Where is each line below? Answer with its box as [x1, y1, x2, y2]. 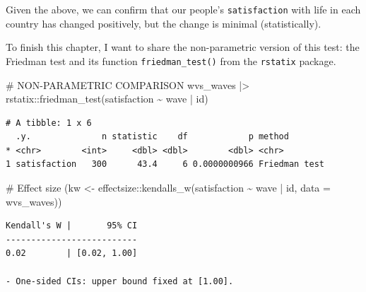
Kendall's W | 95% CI [6, 221, 138, 231]
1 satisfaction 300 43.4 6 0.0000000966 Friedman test [6, 159, 325, 170]
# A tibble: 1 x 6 [6, 117, 92, 128]
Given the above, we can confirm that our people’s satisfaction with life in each [6, 2, 361, 16]
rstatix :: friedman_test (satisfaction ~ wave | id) [6, 91, 208, 106]
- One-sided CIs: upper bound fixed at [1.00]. [6, 276, 234, 286]
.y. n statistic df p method [16, 132, 289, 142]
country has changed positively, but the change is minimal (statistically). [6, 16, 321, 30]
